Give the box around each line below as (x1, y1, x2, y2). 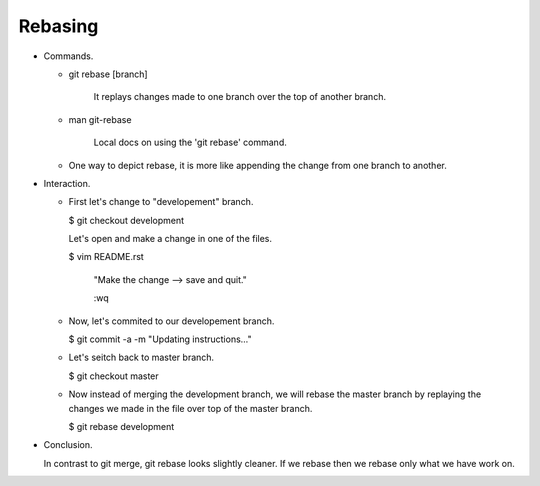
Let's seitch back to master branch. (68, 351, 215, 364)
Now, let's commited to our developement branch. (68, 315, 275, 327)
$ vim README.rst (68, 251, 144, 263)
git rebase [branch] (68, 68, 149, 80)
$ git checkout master (68, 370, 159, 382)
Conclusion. (43, 439, 94, 451)
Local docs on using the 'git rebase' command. (93, 136, 287, 149)
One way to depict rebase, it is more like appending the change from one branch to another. (68, 159, 447, 171)
